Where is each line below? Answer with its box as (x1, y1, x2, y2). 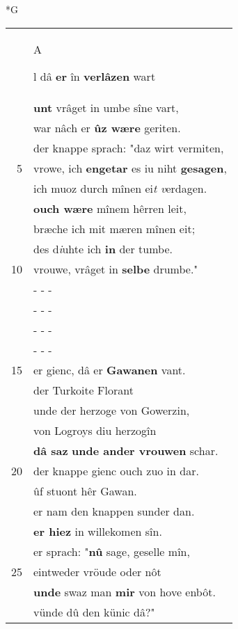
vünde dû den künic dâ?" (33, 603, 155, 620)
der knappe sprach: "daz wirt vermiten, (33, 139, 224, 156)
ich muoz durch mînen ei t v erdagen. (33, 180, 207, 196)
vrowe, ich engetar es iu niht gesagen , (33, 159, 227, 176)
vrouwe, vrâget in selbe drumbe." (33, 260, 198, 277)
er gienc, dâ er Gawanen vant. (33, 361, 186, 378)
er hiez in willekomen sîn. (33, 523, 162, 539)
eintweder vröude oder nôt (33, 563, 161, 580)
